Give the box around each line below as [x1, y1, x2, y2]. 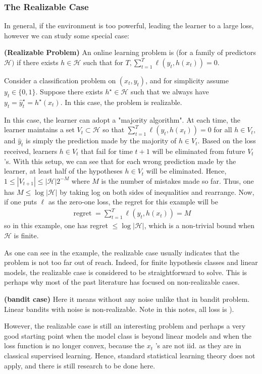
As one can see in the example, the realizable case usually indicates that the [4, 247, 239, 257]
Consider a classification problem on [4, 75, 116, 85]
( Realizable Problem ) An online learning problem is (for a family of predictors [4, 47, 256, 58]
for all [214, 124, 232, 135]
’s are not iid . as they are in [155, 340, 241, 351]
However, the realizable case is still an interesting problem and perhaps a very [4, 320, 246, 331]
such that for [83, 57, 123, 67]
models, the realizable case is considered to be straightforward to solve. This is [4, 266, 247, 277]
